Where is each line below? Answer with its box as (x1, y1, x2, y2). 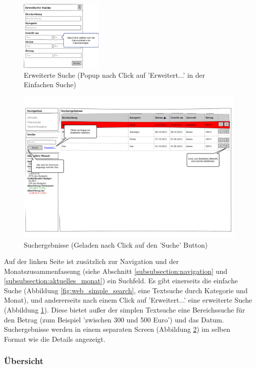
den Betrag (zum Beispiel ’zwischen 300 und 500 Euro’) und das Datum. (4, 314, 224, 324)
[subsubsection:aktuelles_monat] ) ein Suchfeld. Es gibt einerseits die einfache (4, 275, 238, 286)
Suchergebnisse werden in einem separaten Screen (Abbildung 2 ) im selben (4, 324, 231, 334)
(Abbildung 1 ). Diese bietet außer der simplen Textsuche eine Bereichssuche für (4, 305, 245, 315)
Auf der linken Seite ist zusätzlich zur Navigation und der (4, 256, 179, 266)
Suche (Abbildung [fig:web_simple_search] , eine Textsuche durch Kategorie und (4, 285, 248, 295)
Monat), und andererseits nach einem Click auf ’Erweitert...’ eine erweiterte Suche (4, 295, 253, 305)
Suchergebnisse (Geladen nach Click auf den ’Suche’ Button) (24, 239, 208, 250)
